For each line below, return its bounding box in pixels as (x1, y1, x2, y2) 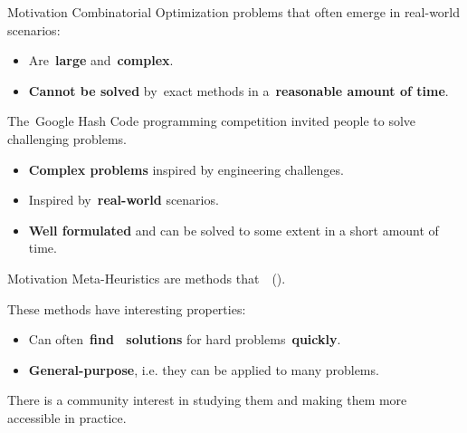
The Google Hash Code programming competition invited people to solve (7, 111, 416, 130)
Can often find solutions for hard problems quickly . (28, 330, 341, 349)
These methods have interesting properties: (7, 299, 246, 318)
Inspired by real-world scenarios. (28, 190, 219, 209)
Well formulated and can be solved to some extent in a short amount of (28, 220, 439, 239)
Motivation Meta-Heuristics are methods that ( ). (7, 268, 286, 287)
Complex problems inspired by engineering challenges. (28, 159, 344, 178)
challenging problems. (7, 129, 127, 148)
